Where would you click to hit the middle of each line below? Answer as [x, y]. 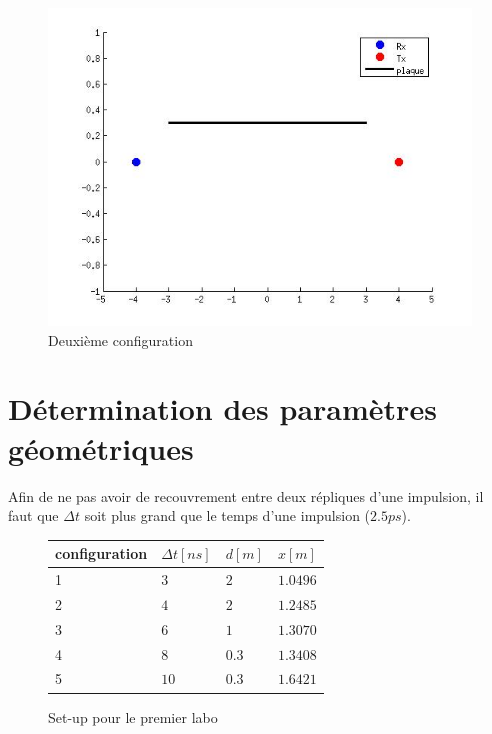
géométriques [101, 447]
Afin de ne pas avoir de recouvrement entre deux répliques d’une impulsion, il [246, 495]
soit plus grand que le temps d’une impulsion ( [227, 515]
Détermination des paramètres [222, 408]
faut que [33, 515]
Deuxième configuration [120, 339]
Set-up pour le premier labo [133, 716]
